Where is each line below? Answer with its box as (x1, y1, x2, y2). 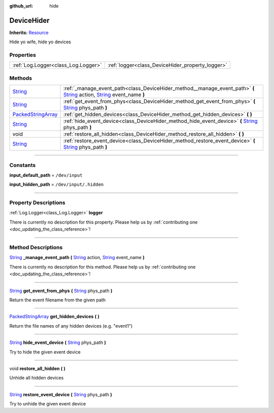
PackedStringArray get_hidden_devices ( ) (9, 313, 100, 320)
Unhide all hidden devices (9, 375, 64, 381)
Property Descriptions (9, 199, 65, 206)
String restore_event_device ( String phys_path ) (9, 391, 113, 397)
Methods (9, 74, 32, 81)
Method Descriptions (9, 244, 63, 251)
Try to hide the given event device (9, 348, 81, 355)
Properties (9, 51, 37, 58)
